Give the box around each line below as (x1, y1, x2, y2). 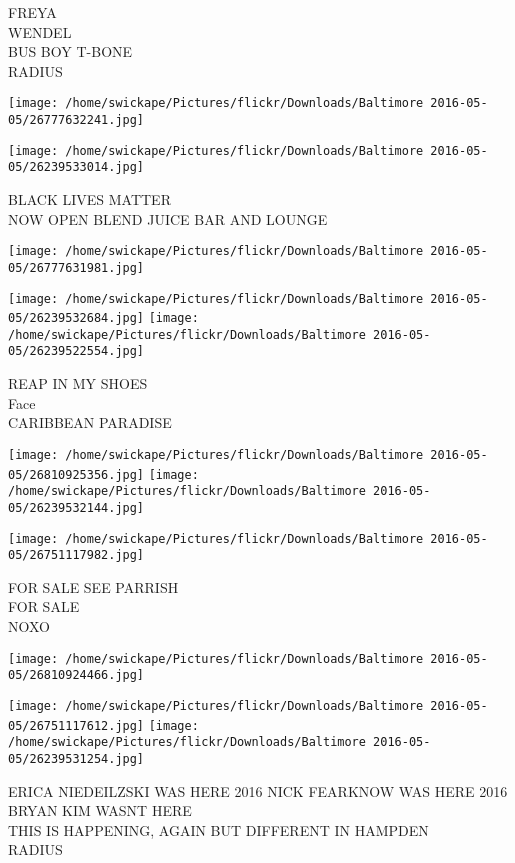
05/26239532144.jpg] (8, 500, 145, 515)
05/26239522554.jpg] (8, 344, 145, 359)
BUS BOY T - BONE (8, 41, 133, 62)
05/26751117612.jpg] (8, 718, 145, 733)
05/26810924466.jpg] (8, 668, 145, 683)
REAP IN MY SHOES (8, 373, 148, 394)
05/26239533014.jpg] (8, 160, 145, 175)
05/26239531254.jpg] (8, 751, 145, 766)
